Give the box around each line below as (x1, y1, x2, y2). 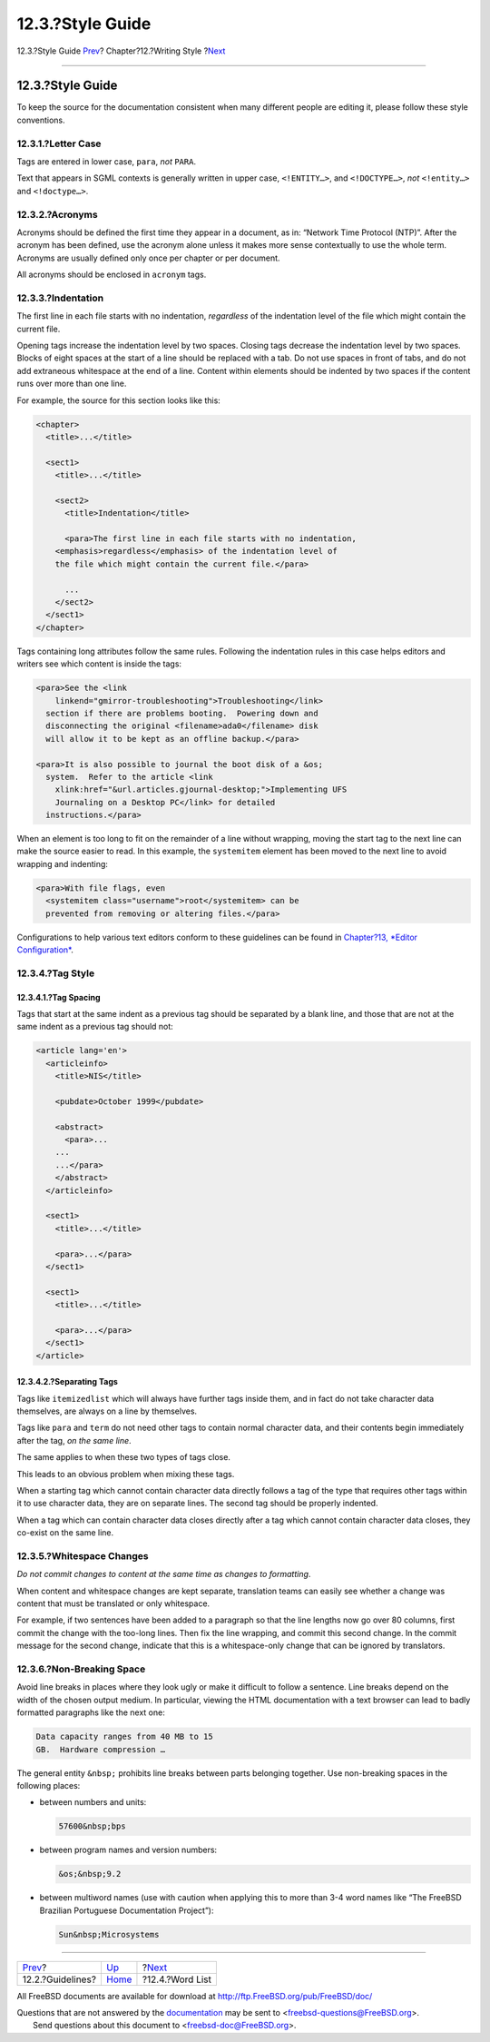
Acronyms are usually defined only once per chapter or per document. (16, 252, 280, 263)
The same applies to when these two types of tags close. (16, 1452, 231, 1463)
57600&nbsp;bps (58, 1821, 126, 1831)
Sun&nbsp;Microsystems (58, 1929, 160, 1939)
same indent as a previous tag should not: (16, 1021, 174, 1032)
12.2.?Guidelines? (22, 1973, 97, 1986)
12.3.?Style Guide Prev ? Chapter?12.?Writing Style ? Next (16, 45, 226, 56)
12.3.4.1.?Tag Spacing (16, 991, 101, 1002)
